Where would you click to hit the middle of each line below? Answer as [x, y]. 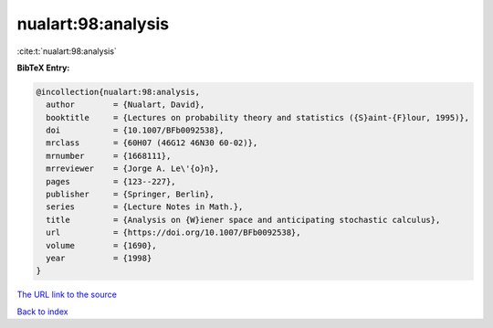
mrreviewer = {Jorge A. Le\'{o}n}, [132, 169]
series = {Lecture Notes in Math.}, [145, 207]
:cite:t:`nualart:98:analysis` [67, 51]
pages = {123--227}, [111, 181]
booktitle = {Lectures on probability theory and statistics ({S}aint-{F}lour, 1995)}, [258, 117]
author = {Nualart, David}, [126, 105]
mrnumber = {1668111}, [109, 156]
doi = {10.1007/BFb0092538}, [135, 131]
